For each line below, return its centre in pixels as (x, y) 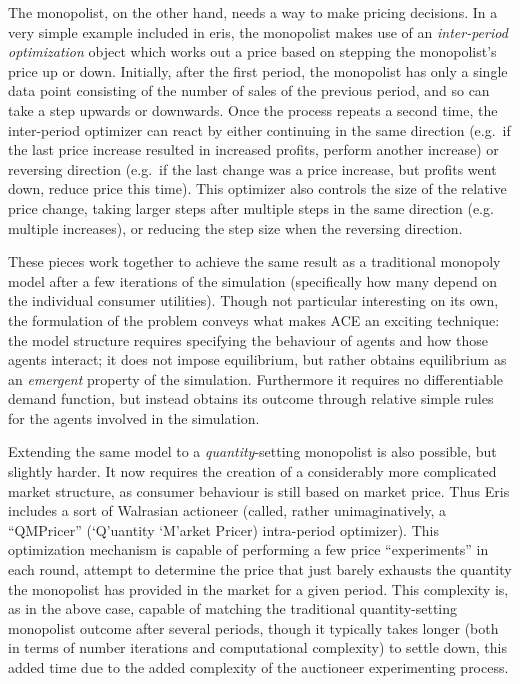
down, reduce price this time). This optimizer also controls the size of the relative (257, 188)
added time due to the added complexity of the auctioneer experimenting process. (258, 667)
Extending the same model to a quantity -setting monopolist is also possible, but (252, 451)
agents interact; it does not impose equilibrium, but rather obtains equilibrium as (257, 359)
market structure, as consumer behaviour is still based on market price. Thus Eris (259, 490)
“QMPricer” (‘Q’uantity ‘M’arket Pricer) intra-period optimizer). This (223, 529)
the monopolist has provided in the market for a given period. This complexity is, (258, 588)
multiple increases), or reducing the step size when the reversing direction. (235, 227)
